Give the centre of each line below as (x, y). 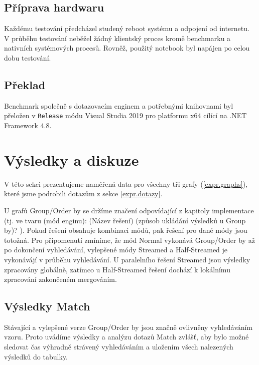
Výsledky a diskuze (72, 159)
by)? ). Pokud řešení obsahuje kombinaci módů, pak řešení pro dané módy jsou (126, 230)
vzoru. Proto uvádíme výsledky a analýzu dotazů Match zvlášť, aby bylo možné (126, 337)
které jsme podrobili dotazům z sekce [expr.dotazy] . (83, 194)
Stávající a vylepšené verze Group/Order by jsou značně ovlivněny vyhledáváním (128, 327)
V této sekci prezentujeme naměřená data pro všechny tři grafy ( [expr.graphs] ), (126, 184)
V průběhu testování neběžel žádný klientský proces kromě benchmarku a (117, 38)
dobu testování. (28, 57)
